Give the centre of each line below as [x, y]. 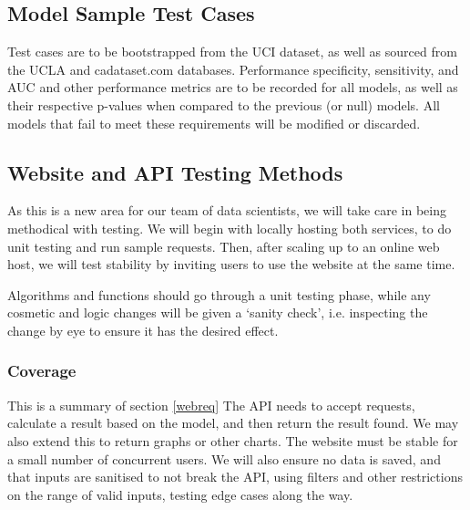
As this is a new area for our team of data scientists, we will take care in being [227, 210]
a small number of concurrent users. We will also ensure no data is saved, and [224, 458]
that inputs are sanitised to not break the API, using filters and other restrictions [235, 477]
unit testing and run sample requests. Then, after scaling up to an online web [224, 246]
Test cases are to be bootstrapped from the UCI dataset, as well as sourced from [232, 52]
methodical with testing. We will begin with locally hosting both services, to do [230, 228]
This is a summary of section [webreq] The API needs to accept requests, [211, 405]
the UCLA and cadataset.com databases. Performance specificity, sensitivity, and [233, 69]
